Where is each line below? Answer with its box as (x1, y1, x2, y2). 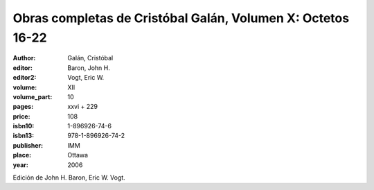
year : (12, 160, 29, 169)
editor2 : (12, 74, 37, 82)
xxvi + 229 (67, 103, 98, 111)
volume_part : (12, 92, 53, 101)
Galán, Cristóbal (67, 54, 114, 62)
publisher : (12, 141, 44, 149)
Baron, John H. (67, 63, 111, 72)
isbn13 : (12, 132, 35, 140)
